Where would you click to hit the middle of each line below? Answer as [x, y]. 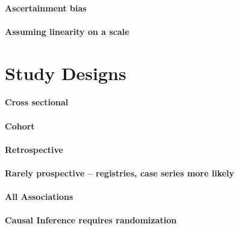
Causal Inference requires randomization [91, 220]
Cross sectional [37, 102]
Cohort [20, 126]
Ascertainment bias [46, 8]
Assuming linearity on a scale [67, 31]
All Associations [39, 197]
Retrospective [34, 149]
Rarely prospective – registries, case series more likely [120, 172]
